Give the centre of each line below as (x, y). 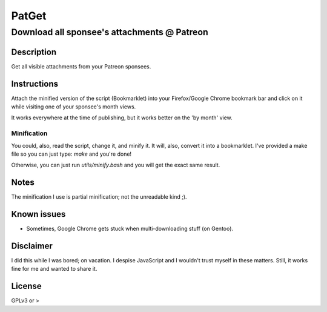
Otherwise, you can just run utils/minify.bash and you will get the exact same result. (116, 165)
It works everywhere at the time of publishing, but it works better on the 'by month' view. (122, 118)
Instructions (35, 84)
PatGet (29, 16)
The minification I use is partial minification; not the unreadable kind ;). (99, 197)
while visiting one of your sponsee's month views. (74, 107)
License (26, 286)
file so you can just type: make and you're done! (71, 154)
